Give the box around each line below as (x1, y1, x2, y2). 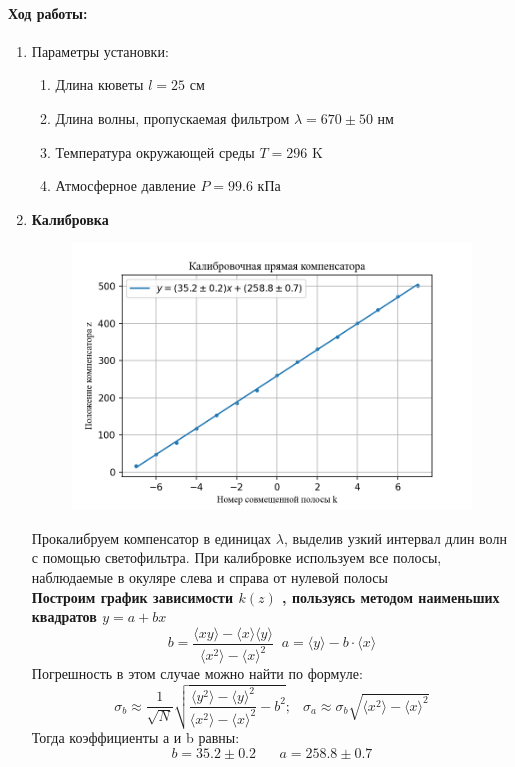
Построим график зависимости (31, 586, 234, 607)
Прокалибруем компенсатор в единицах (31, 527, 272, 548)
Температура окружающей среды (55, 141, 255, 162)
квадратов (31, 606, 97, 627)
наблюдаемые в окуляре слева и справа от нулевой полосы (31, 566, 388, 587)
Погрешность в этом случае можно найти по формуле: (31, 663, 363, 684)
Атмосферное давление (55, 175, 196, 196)
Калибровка (31, 208, 109, 229)
